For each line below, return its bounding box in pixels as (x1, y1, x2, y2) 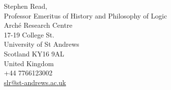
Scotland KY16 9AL (4, 48, 64, 58)
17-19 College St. (4, 29, 55, 39)
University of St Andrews (4, 39, 79, 49)
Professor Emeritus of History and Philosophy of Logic (4, 10, 167, 20)
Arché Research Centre (4, 20, 73, 30)
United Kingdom (4, 58, 54, 68)
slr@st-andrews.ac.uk (4, 77, 66, 87)
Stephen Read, (4, 1, 47, 11)
